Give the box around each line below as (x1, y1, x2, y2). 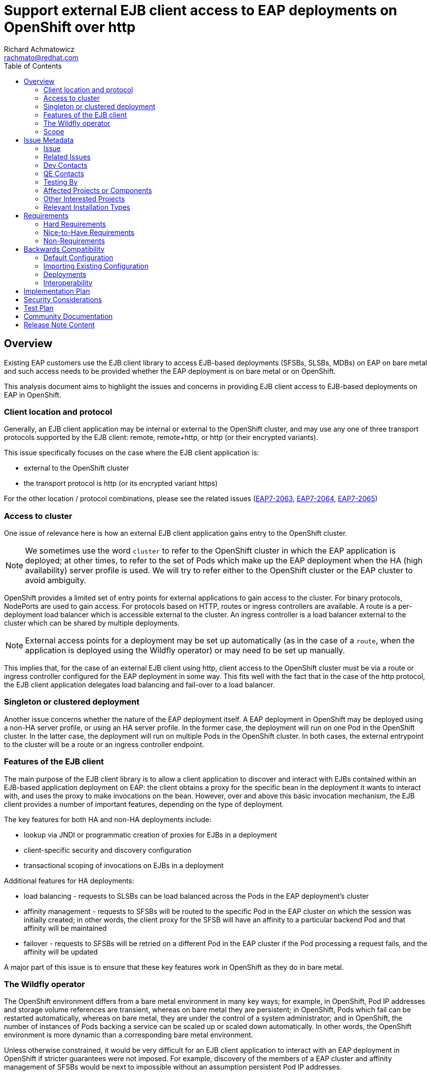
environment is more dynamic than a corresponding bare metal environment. (4, 1031, 253, 1039)
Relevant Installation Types (43, 202, 130, 211)
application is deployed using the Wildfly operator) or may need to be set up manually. (25, 645, 345, 656)
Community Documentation (24, 312, 113, 320)
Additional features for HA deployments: (4, 876, 134, 885)
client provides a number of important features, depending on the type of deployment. (4, 799, 284, 808)
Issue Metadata (24, 135, 74, 144)
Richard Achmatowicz (4, 44, 75, 53)
